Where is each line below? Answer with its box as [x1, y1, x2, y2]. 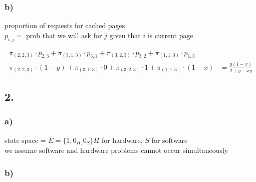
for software [151, 134, 188, 145]
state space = [5, 134, 46, 145]
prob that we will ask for [26, 30, 102, 40]
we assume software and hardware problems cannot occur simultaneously [5, 145, 228, 155]
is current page [147, 30, 193, 40]
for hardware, [101, 134, 143, 145]
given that [109, 30, 141, 40]
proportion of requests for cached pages [5, 20, 125, 31]
